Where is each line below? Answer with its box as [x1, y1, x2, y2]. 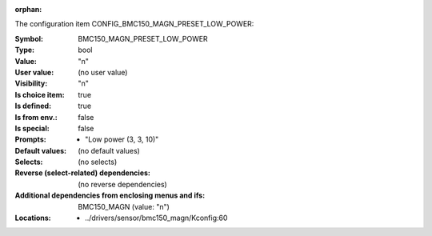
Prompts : [14, 134, 47, 144]
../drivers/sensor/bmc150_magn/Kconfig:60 [85, 213, 228, 223]
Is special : [14, 123, 50, 133]
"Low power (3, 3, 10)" [85, 134, 159, 144]
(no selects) [78, 157, 118, 167]
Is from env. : [14, 112, 58, 122]
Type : [14, 45, 35, 55]
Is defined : [14, 101, 52, 111]
